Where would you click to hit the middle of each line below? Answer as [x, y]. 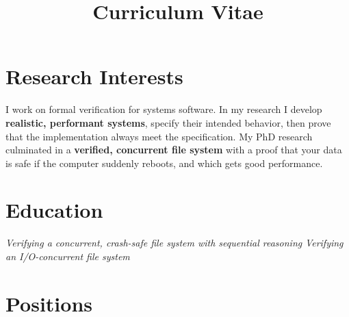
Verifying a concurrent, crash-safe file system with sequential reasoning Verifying [174, 243]
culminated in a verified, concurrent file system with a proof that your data [174, 150]
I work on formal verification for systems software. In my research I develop [164, 109]
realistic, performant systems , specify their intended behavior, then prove [168, 122]
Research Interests [94, 76]
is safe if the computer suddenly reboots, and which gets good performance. [164, 163]
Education [54, 210]
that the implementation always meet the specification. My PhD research [159, 136]
